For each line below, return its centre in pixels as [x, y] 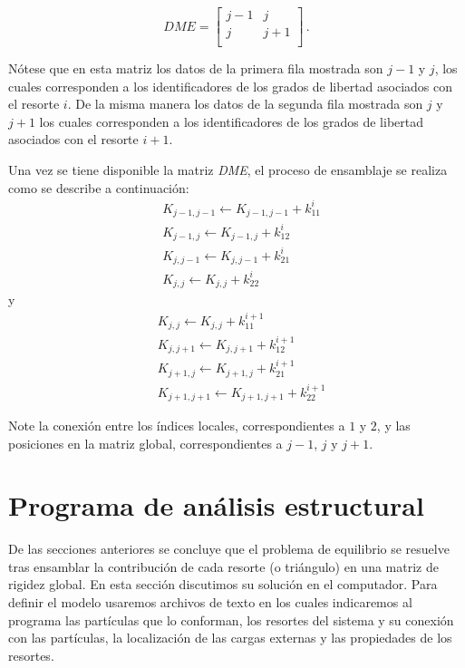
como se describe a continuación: [99, 187]
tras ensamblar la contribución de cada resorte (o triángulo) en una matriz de [223, 566]
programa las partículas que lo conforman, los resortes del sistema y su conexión [231, 620]
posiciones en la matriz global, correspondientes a [145, 443]
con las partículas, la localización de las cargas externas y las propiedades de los [230, 638]
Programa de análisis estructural [216, 505]
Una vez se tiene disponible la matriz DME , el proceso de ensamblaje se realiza [228, 170]
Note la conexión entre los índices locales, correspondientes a [177, 425]
